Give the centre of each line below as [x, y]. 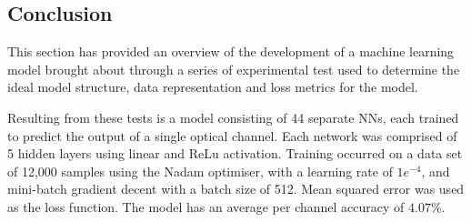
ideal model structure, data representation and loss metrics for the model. [213, 87]
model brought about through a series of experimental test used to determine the [234, 69]
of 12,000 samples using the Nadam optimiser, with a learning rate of [200, 171]
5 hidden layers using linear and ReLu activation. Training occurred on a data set [235, 153]
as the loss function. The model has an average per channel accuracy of [206, 206]
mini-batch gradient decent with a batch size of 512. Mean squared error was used [236, 189]
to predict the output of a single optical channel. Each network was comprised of [232, 135]
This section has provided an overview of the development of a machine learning [231, 51]
